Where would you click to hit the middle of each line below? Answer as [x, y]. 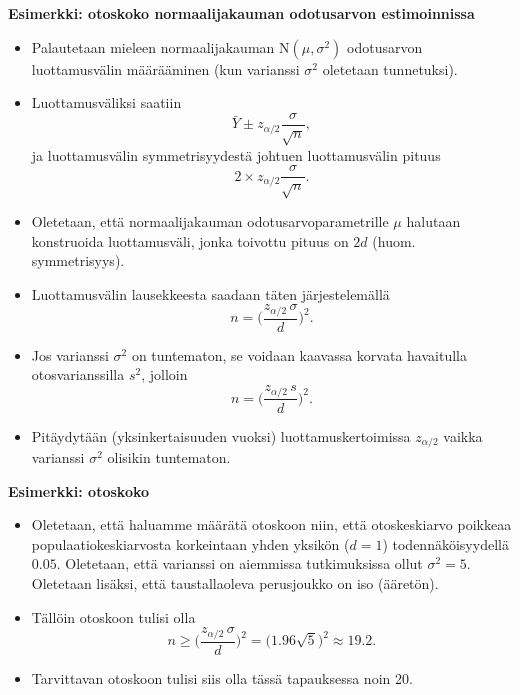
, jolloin [164, 374]
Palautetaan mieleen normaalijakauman [153, 46]
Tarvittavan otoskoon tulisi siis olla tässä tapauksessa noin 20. [222, 677]
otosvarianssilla [78, 374]
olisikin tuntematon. [169, 457]
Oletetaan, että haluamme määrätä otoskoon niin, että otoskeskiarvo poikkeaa [271, 524]
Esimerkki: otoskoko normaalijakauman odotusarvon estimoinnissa [241, 13]
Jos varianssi [70, 354]
